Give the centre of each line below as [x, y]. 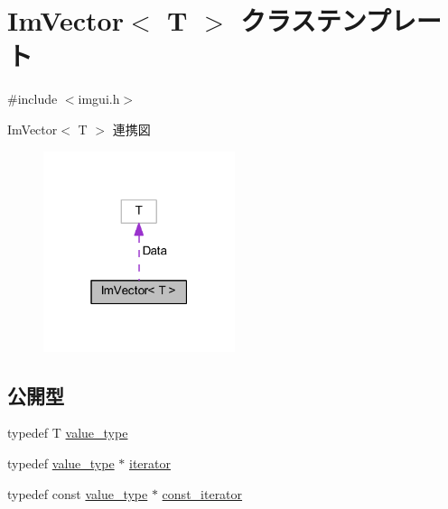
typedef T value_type [68, 433]
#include [33, 99]
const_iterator [202, 493]
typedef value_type [61, 463]
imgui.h [99, 99]
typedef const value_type [78, 493]
